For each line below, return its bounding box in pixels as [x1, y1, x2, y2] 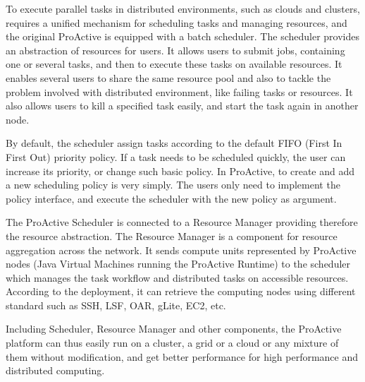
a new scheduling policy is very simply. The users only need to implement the [6, 177, 340, 192]
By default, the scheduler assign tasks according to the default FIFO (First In [6, 136, 342, 150]
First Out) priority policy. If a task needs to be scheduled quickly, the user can [6, 149, 346, 164]
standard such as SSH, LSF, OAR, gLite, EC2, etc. [6, 297, 226, 312]
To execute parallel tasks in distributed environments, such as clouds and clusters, [6, 1, 360, 16]
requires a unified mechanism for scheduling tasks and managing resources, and [6, 15, 347, 30]
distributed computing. [6, 363, 105, 378]
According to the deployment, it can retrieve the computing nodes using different [6, 284, 356, 299]
